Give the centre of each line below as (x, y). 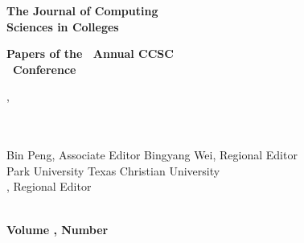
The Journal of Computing (82, 10)
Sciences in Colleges (63, 26)
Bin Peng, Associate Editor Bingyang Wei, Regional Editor (152, 155)
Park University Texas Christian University (113, 170)
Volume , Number (58, 229)
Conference (45, 69)
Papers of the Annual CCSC (90, 54)
